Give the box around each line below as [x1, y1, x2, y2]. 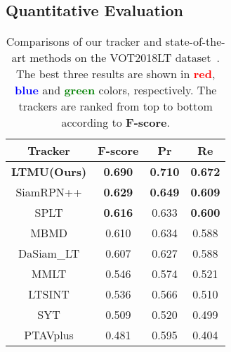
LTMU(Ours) [11, 163, 87, 180]
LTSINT [28, 286, 70, 303]
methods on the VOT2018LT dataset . [29, 49, 220, 66]
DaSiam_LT [18, 245, 80, 262]
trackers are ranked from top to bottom [18, 98, 213, 115]
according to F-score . [61, 114, 170, 131]
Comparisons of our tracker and [6, 33, 162, 50]
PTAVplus [24, 327, 74, 344]
